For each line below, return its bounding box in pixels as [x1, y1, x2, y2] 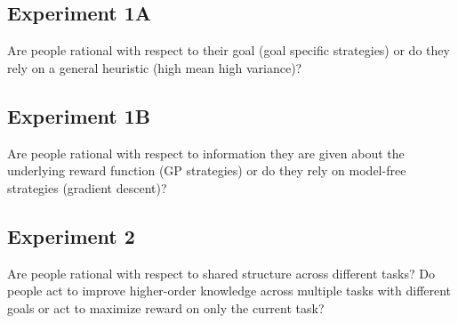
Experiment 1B [7, 101, 151, 129]
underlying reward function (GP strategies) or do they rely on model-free [7, 161, 406, 180]
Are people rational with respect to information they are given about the [7, 143, 405, 162]
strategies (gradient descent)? [7, 178, 167, 197]
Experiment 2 [7, 222, 135, 249]
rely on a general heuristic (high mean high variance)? [7, 58, 302, 77]
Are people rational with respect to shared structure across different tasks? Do [7, 263, 435, 282]
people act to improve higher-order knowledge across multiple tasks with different [7, 281, 452, 300]
